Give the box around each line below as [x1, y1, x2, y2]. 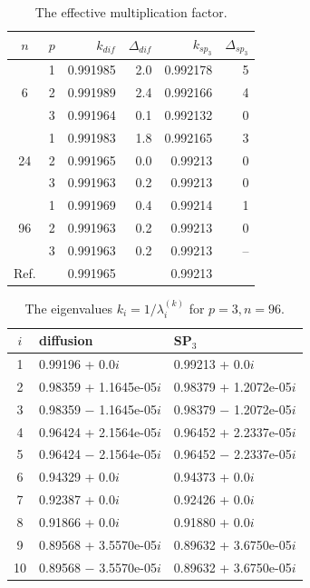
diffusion [39, 331, 93, 350]
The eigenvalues [24, 298, 113, 317]
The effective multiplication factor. [34, 3, 228, 21]
